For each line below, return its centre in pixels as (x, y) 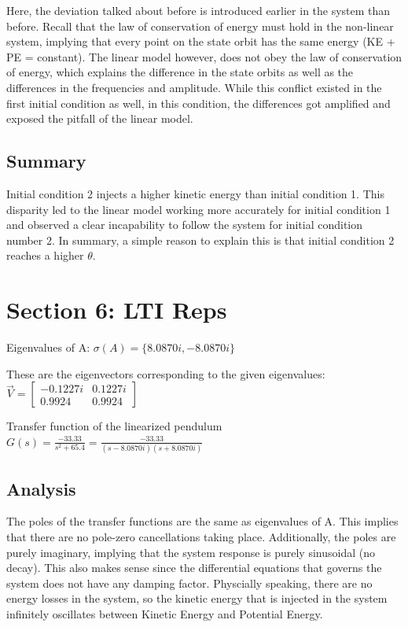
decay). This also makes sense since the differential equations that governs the (194, 568)
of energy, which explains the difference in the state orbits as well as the (180, 72)
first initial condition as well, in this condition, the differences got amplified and (198, 103)
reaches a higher (45, 255)
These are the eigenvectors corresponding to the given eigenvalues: (166, 373)
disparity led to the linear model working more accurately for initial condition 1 (198, 209)
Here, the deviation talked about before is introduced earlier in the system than (198, 10)
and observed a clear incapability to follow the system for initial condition (185, 225)
